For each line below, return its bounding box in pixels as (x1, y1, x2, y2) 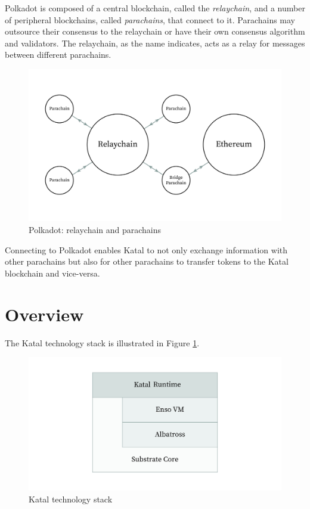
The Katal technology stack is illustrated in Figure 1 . (5, 336, 200, 349)
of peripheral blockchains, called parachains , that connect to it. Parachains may (5, 13, 296, 26)
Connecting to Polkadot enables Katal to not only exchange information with (5, 243, 288, 256)
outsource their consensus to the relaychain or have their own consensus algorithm (5, 25, 305, 38)
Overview (5, 302, 84, 326)
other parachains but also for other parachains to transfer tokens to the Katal (5, 255, 289, 268)
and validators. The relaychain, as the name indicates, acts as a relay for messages (5, 36, 305, 49)
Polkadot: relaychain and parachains (29, 224, 162, 236)
